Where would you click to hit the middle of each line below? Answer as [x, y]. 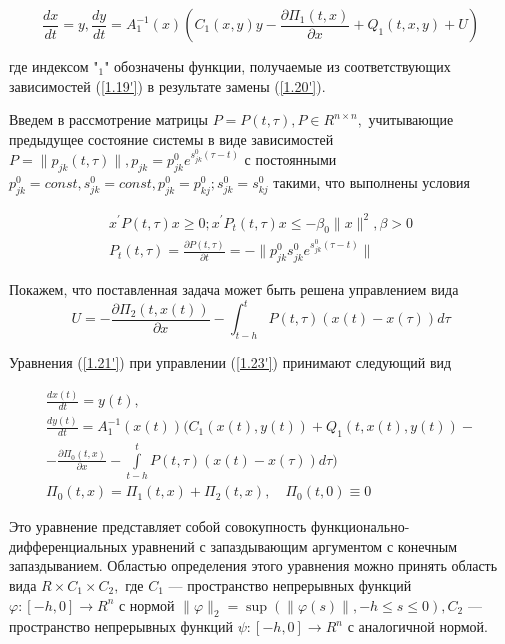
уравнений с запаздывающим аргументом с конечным [294, 545]
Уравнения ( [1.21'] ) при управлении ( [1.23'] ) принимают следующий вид [230, 362]
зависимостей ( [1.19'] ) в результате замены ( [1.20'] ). [167, 85]
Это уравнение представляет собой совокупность [158, 526]
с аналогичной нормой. [417, 626]
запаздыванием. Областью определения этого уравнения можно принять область [253, 565]
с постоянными [290, 159]
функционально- [360, 526]
